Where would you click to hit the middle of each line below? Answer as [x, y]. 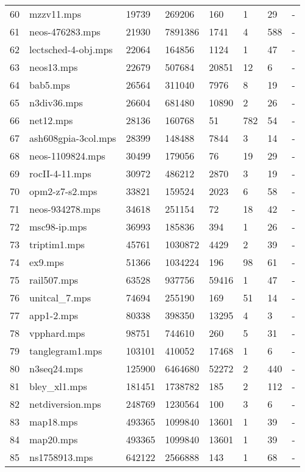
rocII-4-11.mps [60, 173]
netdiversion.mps [65, 404]
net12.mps [51, 120]
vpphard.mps [57, 333]
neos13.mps [54, 67]
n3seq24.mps [56, 368]
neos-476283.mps [65, 31]
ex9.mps [47, 262]
